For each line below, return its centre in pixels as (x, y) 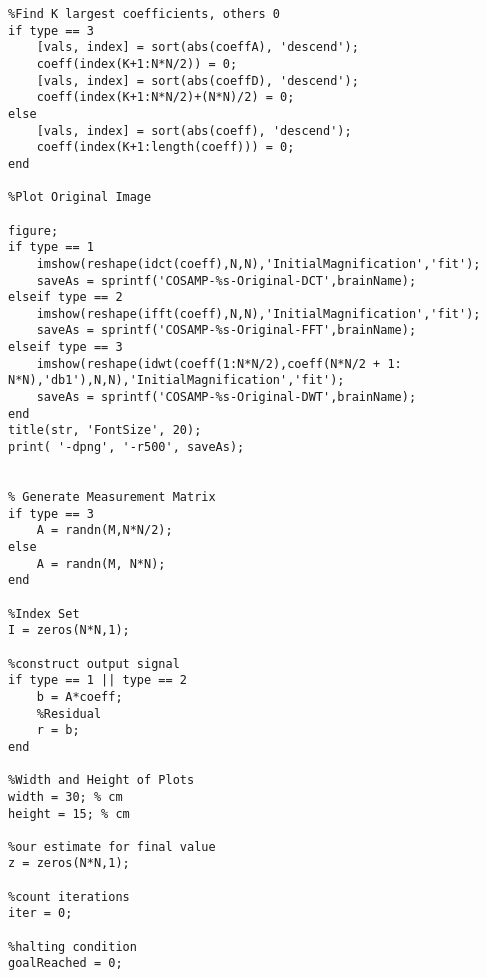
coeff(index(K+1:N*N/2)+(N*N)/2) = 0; (165, 97)
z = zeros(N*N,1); (69, 863)
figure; (33, 230)
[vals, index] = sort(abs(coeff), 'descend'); (194, 130)
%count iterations (69, 896)
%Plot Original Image (80, 197)
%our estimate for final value (112, 846)
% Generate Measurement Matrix (112, 497)
